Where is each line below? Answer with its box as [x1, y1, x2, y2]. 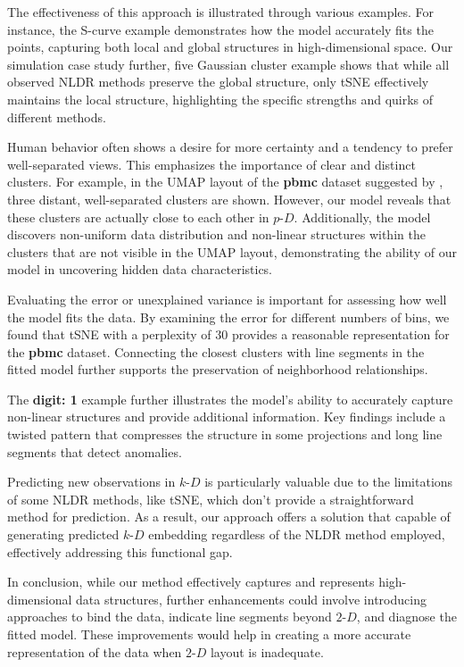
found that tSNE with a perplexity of [7, 325, 211, 344]
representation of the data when [7, 642, 182, 661]
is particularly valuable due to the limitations [204, 472, 453, 491]
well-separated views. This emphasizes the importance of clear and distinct [7, 154, 416, 173]
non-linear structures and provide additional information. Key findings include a [7, 407, 446, 426]
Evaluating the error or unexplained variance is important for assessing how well [7, 289, 447, 308]
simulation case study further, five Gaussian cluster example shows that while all [7, 54, 450, 73]
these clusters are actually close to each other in [7, 207, 269, 226]
